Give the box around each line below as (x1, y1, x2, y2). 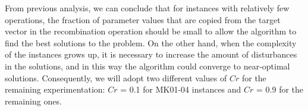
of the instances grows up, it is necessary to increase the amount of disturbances (5, 48, 297, 61)
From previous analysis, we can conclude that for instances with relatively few (5, 2, 290, 14)
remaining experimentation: (5, 83, 105, 96)
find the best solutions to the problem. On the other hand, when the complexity (5, 36, 297, 49)
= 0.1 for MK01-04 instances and (120, 83, 241, 96)
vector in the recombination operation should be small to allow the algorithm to (5, 25, 297, 37)
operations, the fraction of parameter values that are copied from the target (5, 13, 281, 26)
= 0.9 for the (256, 83, 304, 96)
